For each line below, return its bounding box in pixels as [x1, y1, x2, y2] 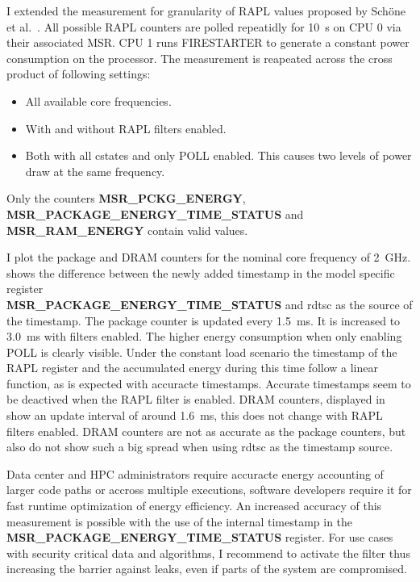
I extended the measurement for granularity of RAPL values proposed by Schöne [6, 2, 405, 19]
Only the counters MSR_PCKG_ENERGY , [6, 190, 246, 207]
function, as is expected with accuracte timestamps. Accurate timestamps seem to [6, 375, 411, 391]
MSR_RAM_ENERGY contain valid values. [6, 221, 248, 238]
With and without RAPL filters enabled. [25, 119, 227, 136]
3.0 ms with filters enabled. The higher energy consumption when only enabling [6, 328, 402, 345]
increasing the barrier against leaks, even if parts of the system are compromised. [6, 560, 407, 577]
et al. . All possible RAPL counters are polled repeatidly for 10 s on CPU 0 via [6, 18, 401, 35]
